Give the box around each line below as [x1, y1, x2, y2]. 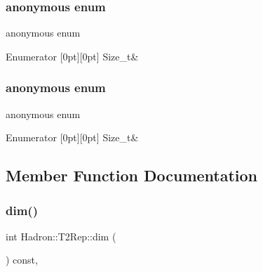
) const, [6, 252, 38, 267]
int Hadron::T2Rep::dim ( [6, 228, 116, 243]
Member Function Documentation [6, 164, 258, 186]
